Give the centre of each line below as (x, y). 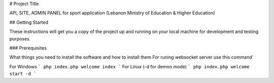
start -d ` (23, 74)
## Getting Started (29, 22)
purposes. (20, 38)
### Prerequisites (28, 48)
